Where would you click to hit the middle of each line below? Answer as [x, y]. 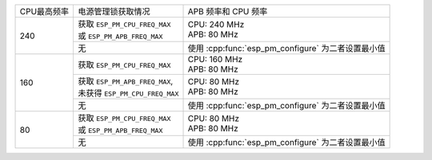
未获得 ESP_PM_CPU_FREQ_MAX [128, 93]
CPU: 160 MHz [215, 59]
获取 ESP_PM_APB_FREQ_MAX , [126, 81]
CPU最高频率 [44, 12]
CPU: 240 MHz [216, 24]
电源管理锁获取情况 [114, 12]
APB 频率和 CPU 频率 [228, 12]
